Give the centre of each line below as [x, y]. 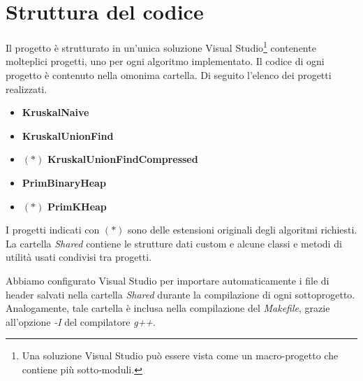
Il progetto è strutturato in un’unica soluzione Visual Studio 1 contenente [161, 46]
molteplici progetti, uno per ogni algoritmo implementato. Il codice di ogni [165, 61]
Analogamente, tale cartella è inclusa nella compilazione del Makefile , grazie [168, 308]
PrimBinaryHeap [64, 182]
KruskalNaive [55, 112]
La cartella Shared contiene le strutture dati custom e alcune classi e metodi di [174, 243]
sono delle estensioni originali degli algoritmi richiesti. [243, 230]
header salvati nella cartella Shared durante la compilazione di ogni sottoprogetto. [180, 294]
